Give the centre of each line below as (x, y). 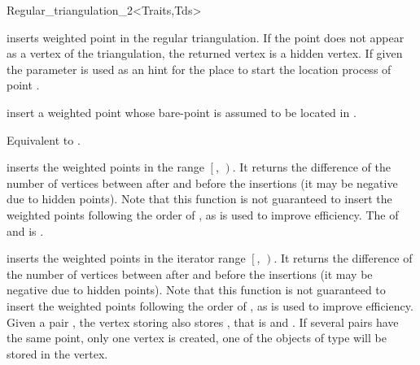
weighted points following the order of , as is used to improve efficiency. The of (203, 214)
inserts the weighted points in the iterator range (126, 258)
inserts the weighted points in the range (105, 167)
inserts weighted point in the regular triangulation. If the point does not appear (206, 37)
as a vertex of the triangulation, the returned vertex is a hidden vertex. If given (205, 53)
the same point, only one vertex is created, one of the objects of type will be (197, 338)
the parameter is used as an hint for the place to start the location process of (199, 69)
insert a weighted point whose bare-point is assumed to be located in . (182, 112)
